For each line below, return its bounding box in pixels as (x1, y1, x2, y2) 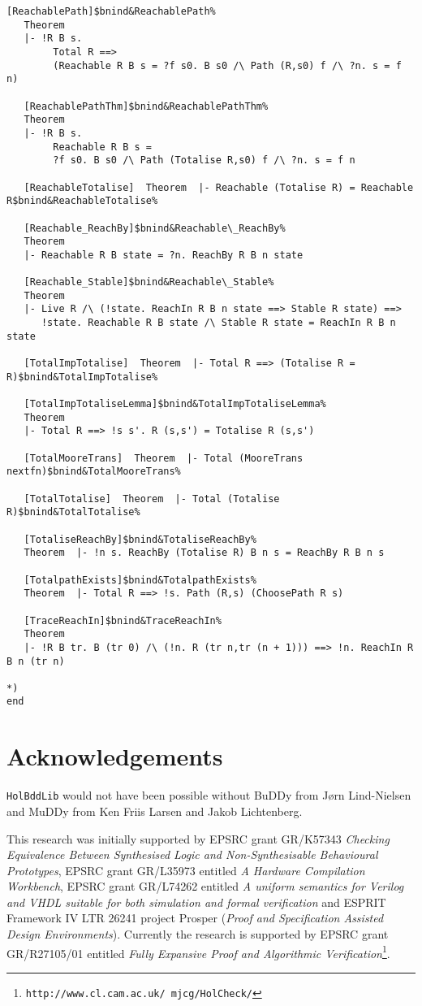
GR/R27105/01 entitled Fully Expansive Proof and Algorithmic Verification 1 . (6, 942, 390, 961)
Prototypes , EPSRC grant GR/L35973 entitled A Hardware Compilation (6, 861, 365, 878)
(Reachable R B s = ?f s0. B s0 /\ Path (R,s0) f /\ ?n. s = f (53, 59, 402, 72)
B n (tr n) (6, 655, 65, 667)
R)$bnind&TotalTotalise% (6, 506, 140, 518)
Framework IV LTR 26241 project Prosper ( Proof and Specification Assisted (6, 909, 384, 926)
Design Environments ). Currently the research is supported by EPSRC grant (6, 926, 389, 943)
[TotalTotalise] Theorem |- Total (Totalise (24, 492, 280, 505)
